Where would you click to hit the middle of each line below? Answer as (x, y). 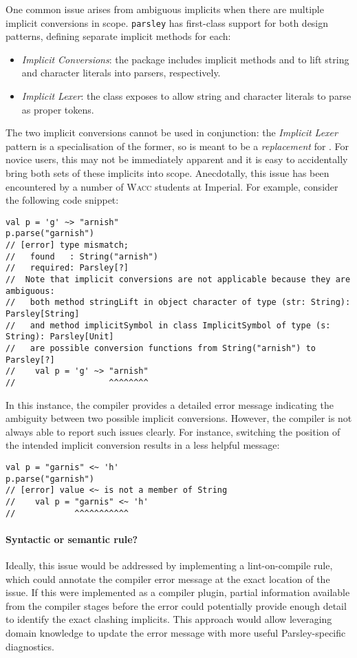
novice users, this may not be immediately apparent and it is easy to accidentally (177, 159)
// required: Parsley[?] (67, 268)
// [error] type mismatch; (67, 245)
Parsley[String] (43, 314)
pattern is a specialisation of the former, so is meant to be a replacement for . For (177, 146)
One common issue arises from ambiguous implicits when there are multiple (165, 9)
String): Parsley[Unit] (60, 337)
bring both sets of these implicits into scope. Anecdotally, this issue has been (167, 173)
